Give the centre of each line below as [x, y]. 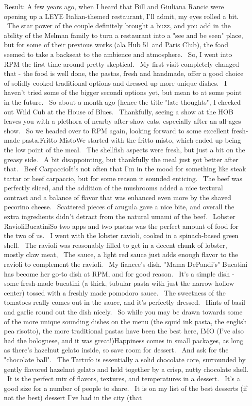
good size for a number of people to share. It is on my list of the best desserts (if [126, 388]
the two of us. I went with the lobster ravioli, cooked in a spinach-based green [121, 235]
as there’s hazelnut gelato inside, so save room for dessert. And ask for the [116, 350]
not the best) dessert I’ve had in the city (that [73, 397]
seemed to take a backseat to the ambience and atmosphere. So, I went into [118, 54]
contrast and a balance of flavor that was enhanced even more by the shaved [118, 197]
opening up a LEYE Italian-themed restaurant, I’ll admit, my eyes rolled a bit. [121, 16]
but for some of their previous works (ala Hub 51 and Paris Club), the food [116, 45]
